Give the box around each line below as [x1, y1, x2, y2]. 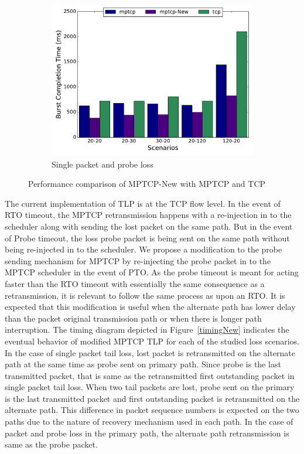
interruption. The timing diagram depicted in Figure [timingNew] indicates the [5, 323, 289, 336]
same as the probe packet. [5, 438, 98, 450]
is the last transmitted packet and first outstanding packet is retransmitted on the [5, 392, 300, 404]
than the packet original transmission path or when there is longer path [5, 312, 262, 324]
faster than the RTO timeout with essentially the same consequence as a [5, 277, 265, 289]
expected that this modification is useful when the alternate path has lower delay [5, 301, 296, 313]
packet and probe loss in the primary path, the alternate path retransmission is [5, 426, 289, 439]
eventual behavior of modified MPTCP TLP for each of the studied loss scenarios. [5, 334, 299, 347]
